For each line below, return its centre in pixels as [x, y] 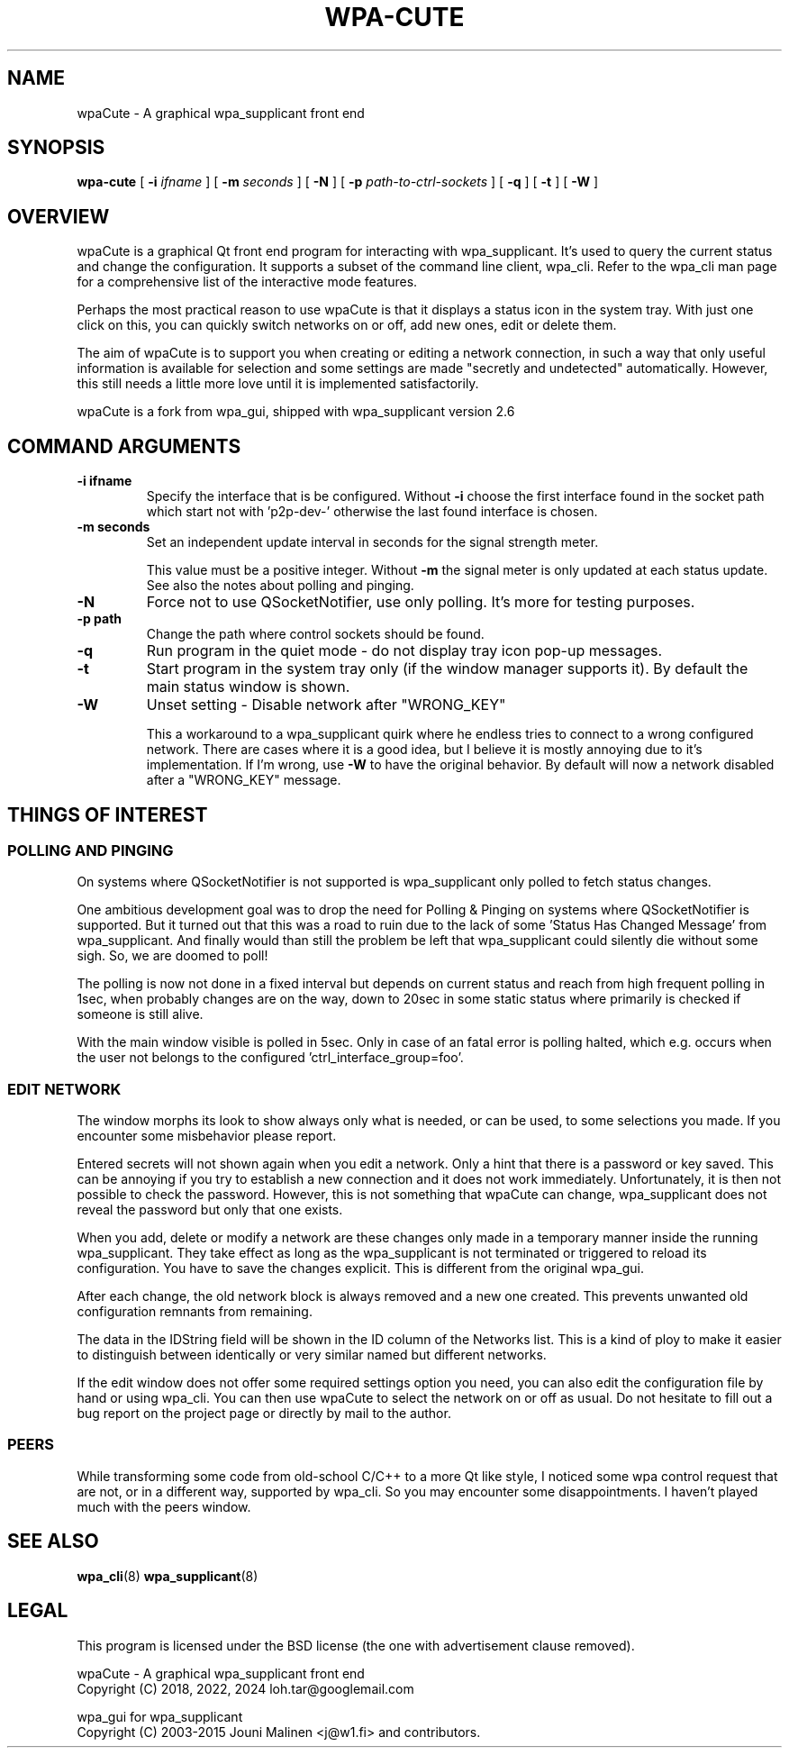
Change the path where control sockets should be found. [315, 634]
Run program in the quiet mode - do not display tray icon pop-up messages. [404, 651]
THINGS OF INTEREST [108, 814]
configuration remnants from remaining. [195, 1312]
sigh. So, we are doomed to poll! [172, 956]
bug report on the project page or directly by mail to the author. [264, 1414]
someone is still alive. [140, 1014]
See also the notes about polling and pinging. [280, 586]
